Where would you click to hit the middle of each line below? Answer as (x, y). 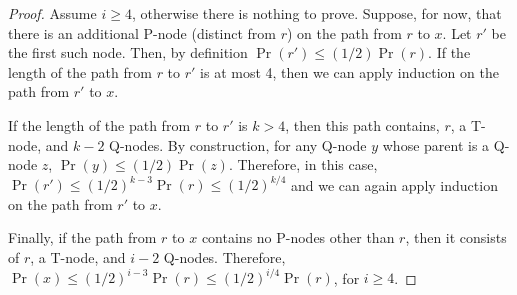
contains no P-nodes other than (298, 237)
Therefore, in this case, (307, 164)
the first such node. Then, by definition (128, 52)
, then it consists (456, 237)
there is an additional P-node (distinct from (142, 32)
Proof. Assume (52, 13)
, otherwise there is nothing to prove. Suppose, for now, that (316, 13)
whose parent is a (436, 144)
